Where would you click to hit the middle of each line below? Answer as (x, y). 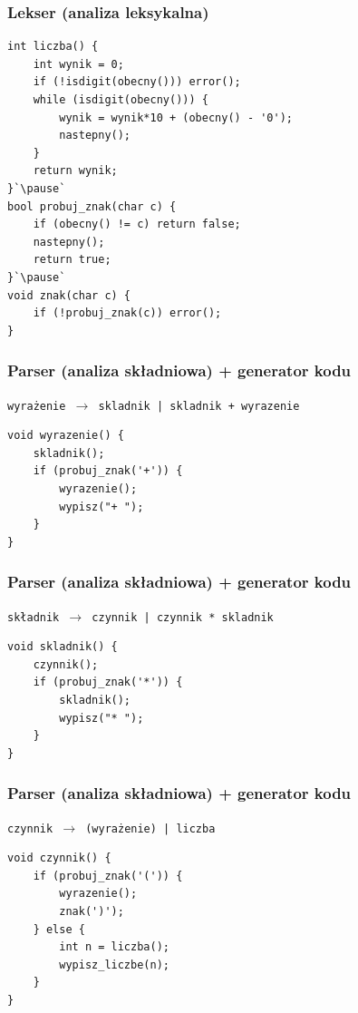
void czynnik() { (59, 858)
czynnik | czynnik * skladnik (183, 617)
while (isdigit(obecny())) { (121, 100)
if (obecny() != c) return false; (137, 224)
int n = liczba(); (114, 947)
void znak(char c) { (69, 295)
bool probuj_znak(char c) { (92, 206)
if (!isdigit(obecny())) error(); (137, 82)
